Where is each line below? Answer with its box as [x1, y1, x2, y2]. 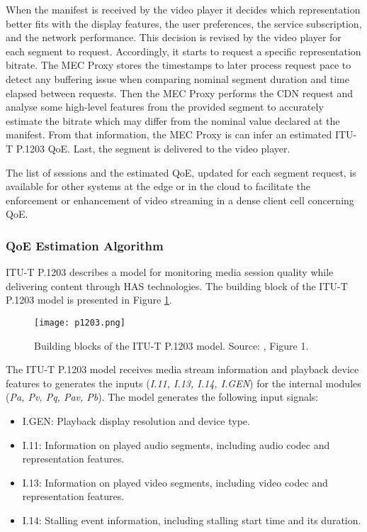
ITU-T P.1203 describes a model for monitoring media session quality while [6, 265, 334, 279]
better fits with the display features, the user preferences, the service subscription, [6, 16, 362, 31]
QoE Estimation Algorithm [6, 236, 164, 254]
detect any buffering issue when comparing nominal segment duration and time [6, 71, 349, 86]
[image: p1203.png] [34, 317, 125, 328]
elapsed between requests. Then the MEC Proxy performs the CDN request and [6, 85, 353, 100]
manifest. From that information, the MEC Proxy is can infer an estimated [6, 127, 332, 142]
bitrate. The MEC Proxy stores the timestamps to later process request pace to [6, 57, 351, 72]
